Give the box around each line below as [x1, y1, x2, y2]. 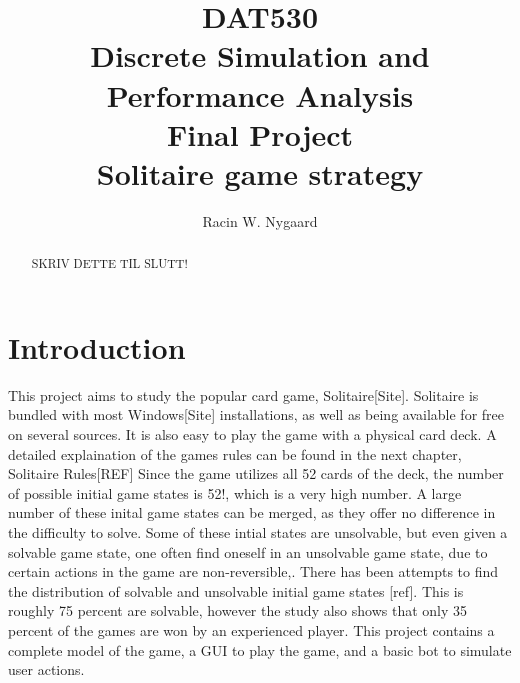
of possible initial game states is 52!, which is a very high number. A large [8, 482, 462, 503]
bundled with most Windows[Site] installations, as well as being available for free [8, 404, 505, 425]
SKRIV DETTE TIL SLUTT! [31, 255, 188, 272]
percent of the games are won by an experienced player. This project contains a [8, 619, 495, 640]
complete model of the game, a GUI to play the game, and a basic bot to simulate [8, 639, 512, 660]
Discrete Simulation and [90, 35, 430, 76]
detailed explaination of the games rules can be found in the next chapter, [8, 443, 462, 464]
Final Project [166, 113, 354, 154]
